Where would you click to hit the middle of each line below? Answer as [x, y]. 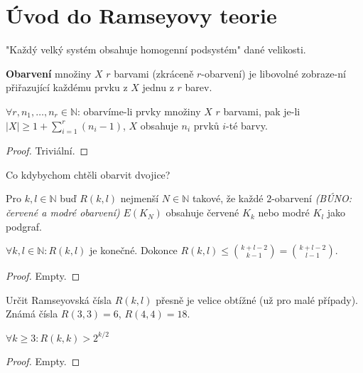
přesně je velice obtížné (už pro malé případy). [257, 299]
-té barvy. [247, 125]
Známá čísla [32, 314]
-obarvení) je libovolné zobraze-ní [273, 73]
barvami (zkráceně [154, 73]
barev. [199, 87]
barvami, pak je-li [262, 111]
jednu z [158, 87]
